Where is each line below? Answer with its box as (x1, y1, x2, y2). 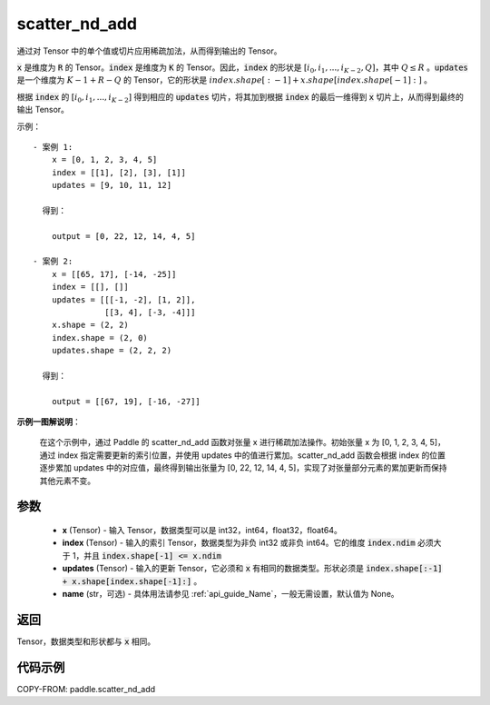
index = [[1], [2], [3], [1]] (51, 167, 186, 177)
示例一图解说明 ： (16, 416, 81, 427)
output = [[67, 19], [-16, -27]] (51, 396, 201, 406)
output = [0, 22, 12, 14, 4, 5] (51, 231, 196, 241)
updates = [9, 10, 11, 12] (51, 180, 172, 191)
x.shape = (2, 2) (51, 320, 129, 331)
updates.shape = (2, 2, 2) (51, 345, 172, 356)
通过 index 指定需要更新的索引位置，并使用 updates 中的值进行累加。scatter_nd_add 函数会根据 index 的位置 (39, 450, 446, 461)
